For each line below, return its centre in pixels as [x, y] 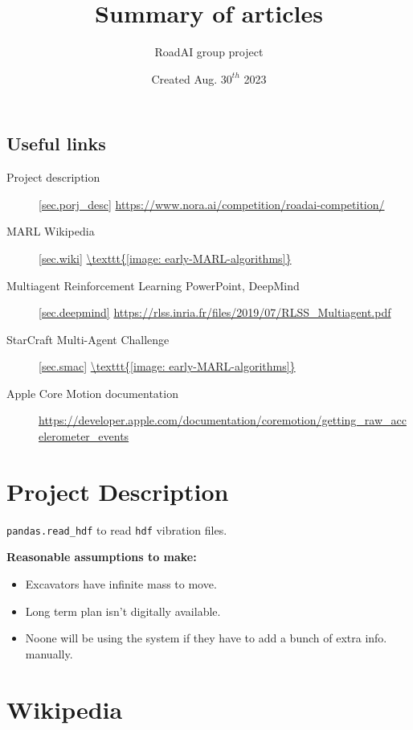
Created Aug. [184, 78]
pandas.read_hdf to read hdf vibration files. [117, 529]
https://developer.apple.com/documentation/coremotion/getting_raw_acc [223, 420]
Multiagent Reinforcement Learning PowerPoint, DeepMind [153, 285]
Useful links [56, 144]
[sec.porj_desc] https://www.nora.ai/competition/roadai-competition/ [212, 204]
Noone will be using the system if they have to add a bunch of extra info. [206, 638]
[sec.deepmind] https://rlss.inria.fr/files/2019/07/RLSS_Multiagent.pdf [215, 312]
